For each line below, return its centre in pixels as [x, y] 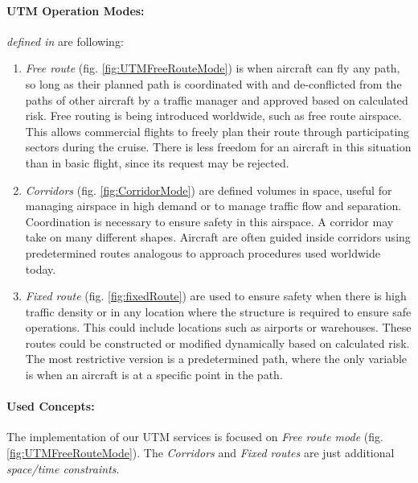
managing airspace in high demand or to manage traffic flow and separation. [213, 206]
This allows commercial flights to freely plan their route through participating [217, 131]
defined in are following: [65, 41]
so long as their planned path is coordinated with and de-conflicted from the [213, 83]
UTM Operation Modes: [76, 10]
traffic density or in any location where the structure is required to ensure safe [218, 311]
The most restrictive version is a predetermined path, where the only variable [216, 359]
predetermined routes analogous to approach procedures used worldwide [203, 252]
